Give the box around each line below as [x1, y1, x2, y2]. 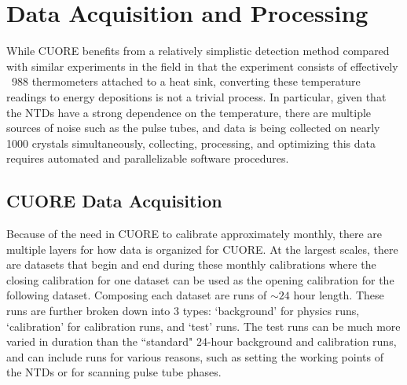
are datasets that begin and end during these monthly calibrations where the [6, 256, 376, 273]
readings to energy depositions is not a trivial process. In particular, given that [6, 88, 387, 104]
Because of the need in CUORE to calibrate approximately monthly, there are [6, 225, 382, 242]
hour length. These [293, 287, 384, 303]
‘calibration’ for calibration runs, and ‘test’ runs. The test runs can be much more [6, 317, 401, 334]
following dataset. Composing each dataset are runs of [6, 287, 267, 303]
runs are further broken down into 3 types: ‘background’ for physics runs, [6, 302, 360, 319]
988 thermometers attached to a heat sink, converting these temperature [11, 73, 361, 90]
